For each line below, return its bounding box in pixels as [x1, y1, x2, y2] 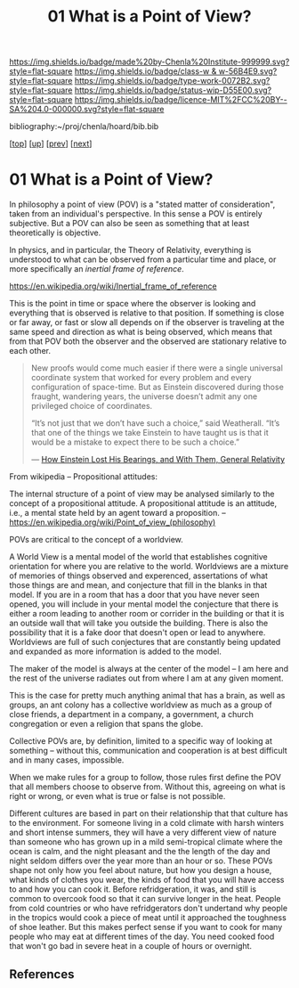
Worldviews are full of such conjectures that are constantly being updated [9, 637, 281, 648]
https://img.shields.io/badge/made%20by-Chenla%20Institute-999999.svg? [9, 56, 290, 68]
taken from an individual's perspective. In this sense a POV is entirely [9, 208, 263, 219]
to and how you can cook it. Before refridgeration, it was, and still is [9, 884, 256, 894]
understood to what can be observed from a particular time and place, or [9, 254, 277, 265]
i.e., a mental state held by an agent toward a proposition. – [9, 508, 226, 518]
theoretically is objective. [9, 227, 101, 238]
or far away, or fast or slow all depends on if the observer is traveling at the [9, 317, 285, 328]
